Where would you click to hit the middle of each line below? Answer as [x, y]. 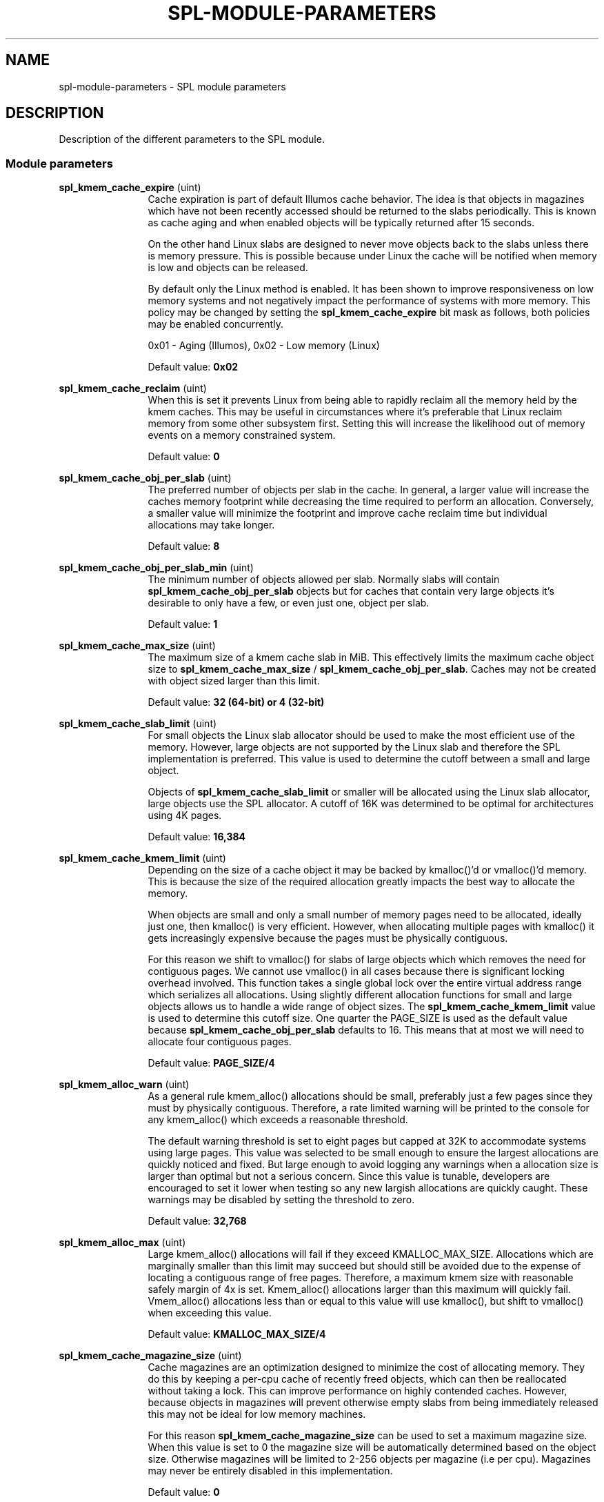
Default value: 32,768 [197, 1221]
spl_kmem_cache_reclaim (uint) [133, 388]
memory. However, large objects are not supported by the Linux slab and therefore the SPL [354, 747]
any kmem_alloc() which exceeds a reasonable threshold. [278, 1120]
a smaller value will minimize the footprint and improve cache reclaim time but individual [348, 513]
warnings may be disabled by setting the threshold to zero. [281, 1200]
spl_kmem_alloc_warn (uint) [124, 1085]
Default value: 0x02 [193, 367]
